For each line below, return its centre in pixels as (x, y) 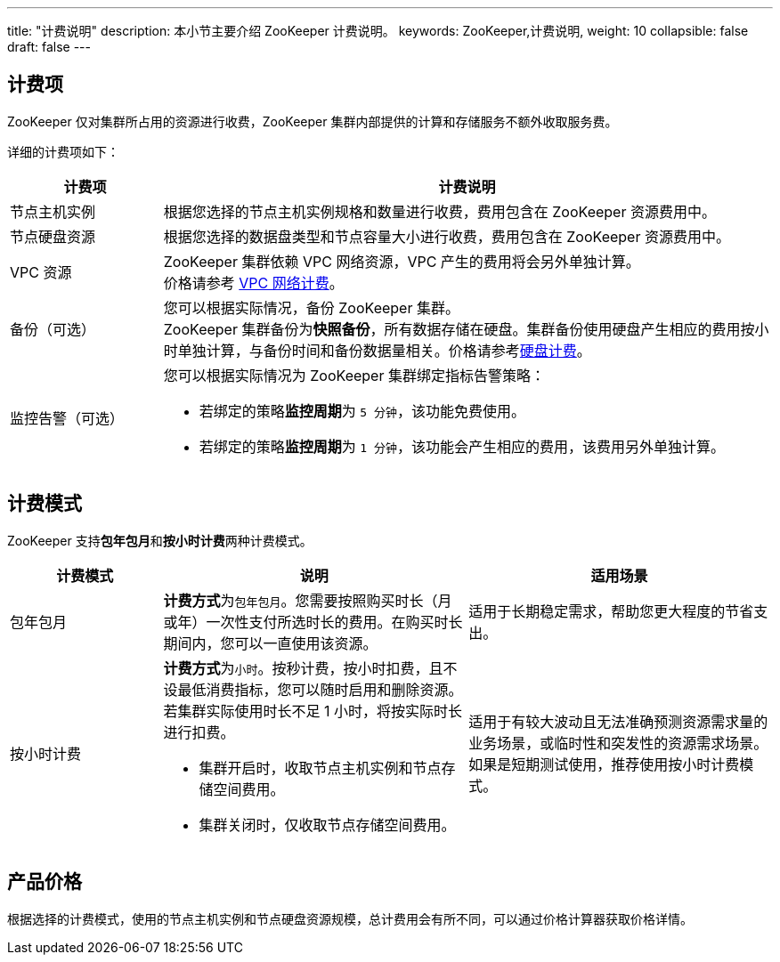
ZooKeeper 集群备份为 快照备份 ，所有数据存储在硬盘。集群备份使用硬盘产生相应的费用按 (459, 329)
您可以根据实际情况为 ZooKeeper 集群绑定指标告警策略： (354, 375)
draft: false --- (49, 47)
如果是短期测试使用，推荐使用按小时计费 (604, 764)
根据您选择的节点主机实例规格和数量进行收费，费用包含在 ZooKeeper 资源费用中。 (439, 211)
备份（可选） (53, 329)
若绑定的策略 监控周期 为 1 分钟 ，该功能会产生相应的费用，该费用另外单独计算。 (462, 446)
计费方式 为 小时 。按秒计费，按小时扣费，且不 (310, 668)
